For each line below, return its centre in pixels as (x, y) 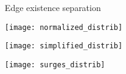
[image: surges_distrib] (55, 65)
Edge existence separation (53, 7)
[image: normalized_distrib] (64, 27)
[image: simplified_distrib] (64, 46)
